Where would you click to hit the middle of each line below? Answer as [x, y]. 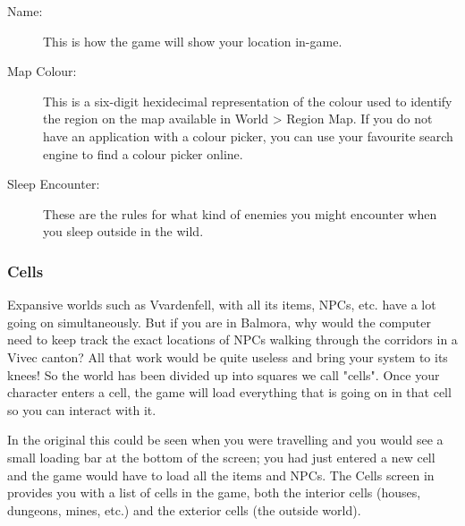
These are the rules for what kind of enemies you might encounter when [240, 213]
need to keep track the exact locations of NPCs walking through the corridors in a [232, 339]
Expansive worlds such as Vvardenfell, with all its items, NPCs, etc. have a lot [222, 305]
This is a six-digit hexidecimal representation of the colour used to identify [248, 101]
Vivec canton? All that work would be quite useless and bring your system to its [228, 356]
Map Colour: [42, 71]
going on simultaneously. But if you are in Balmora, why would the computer [219, 322]
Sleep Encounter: [54, 184]
